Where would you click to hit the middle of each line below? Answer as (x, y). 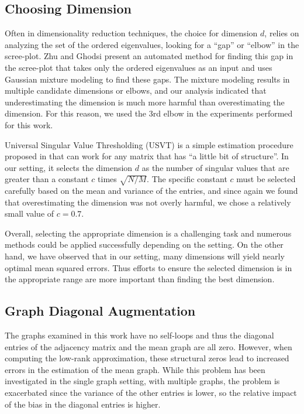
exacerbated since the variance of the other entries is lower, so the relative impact (151, 393)
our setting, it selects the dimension (69, 167)
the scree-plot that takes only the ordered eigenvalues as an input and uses (139, 67)
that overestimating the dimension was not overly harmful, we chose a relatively (148, 202)
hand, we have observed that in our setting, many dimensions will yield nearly (145, 256)
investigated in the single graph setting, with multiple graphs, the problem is (142, 381)
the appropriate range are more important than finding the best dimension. (140, 279)
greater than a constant (47, 179)
